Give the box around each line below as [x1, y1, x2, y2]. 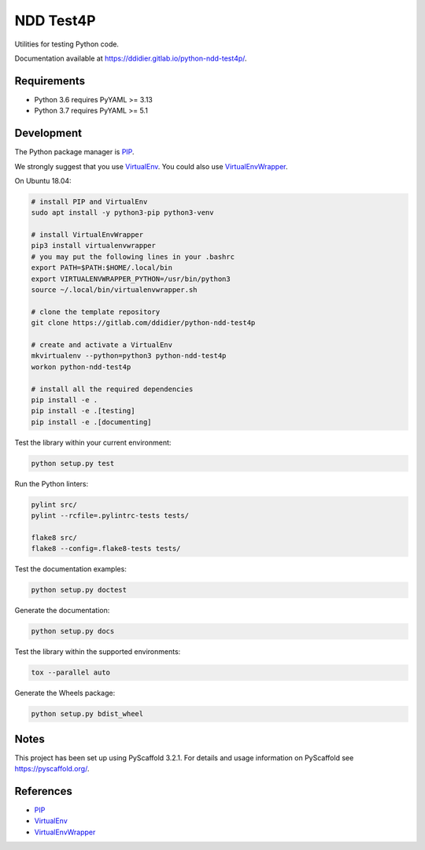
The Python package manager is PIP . [14, 147, 135, 157]
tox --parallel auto [31, 668, 110, 677]
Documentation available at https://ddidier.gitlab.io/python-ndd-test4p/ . [14, 54, 247, 63]
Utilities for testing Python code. [14, 39, 120, 49]
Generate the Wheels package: [14, 689, 116, 698]
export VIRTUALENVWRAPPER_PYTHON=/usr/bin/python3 [31, 274, 231, 283]
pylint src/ [31, 500, 78, 509]
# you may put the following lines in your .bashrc [31, 252, 235, 261]
